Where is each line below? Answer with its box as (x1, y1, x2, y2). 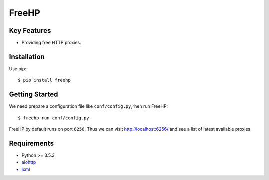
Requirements (9, 139, 54, 147)
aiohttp (21, 159, 36, 165)
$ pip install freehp (18, 77, 71, 83)
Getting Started (9, 90, 58, 99)
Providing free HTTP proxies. (21, 40, 82, 46)
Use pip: (9, 65, 27, 72)
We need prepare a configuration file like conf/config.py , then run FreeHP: (9, 103, 168, 109)
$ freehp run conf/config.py (18, 115, 89, 121)
